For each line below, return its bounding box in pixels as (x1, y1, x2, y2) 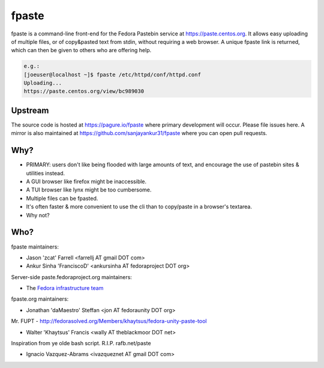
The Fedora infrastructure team (26, 285, 104, 292)
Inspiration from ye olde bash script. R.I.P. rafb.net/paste (11, 340, 151, 347)
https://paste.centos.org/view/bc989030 (23, 88, 144, 95)
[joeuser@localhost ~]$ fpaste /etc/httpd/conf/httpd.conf (23, 71, 201, 78)
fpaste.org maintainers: (11, 295, 69, 303)
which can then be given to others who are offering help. (11, 47, 152, 54)
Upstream (11, 105, 49, 115)
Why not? (26, 211, 50, 219)
